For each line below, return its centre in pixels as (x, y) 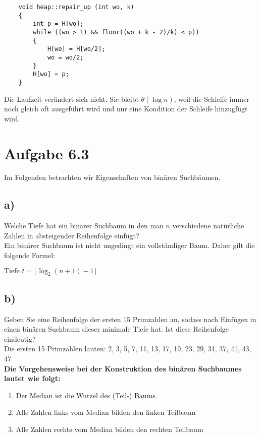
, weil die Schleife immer (212, 99)
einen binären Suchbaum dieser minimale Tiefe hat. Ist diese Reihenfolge (116, 329)
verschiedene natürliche (208, 226)
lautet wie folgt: (32, 378)
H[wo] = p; (51, 74)
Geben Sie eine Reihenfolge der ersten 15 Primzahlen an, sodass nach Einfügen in (130, 319)
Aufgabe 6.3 (47, 153)
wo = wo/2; (65, 57)
